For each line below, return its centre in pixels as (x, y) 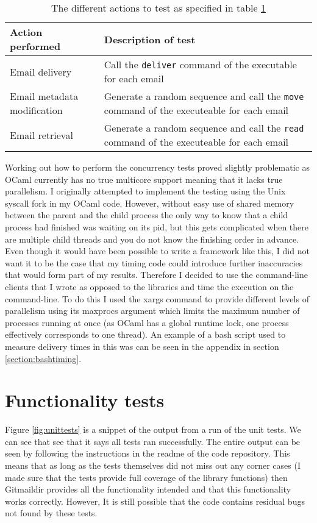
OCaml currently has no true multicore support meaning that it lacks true (144, 179)
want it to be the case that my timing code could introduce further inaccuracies (154, 262)
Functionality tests (85, 400)
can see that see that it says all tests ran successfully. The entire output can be (153, 441)
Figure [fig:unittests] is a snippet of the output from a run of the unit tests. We (153, 429)
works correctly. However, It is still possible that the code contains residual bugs (155, 501)
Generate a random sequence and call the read (204, 128)
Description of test (150, 39)
